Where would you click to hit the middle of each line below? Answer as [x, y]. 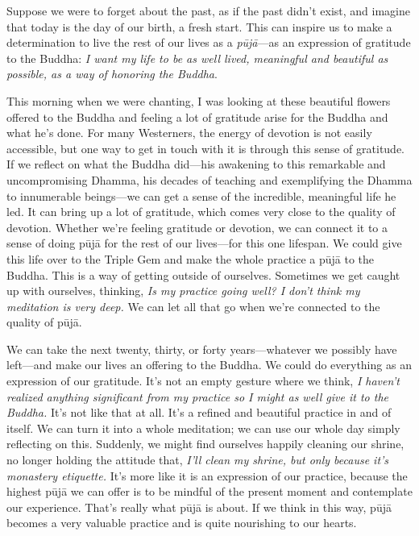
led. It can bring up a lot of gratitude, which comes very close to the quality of [201, 212]
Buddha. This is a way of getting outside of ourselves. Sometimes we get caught [203, 274]
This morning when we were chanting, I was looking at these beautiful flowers [199, 100]
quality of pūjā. [44, 322]
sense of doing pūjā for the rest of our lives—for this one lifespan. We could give [204, 243]
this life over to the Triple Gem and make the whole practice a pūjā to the [191, 258]
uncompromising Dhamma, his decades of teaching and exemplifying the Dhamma [209, 179]
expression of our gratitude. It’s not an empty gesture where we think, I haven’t [203, 381]
